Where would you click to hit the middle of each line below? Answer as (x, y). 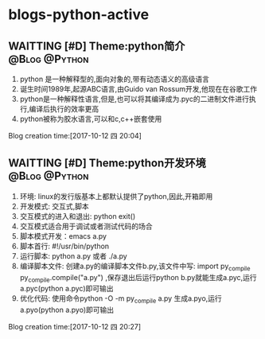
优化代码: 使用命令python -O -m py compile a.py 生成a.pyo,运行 (121, 300)
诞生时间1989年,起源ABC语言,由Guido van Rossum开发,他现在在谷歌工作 (138, 89)
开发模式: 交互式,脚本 (54, 206)
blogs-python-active (79, 15)
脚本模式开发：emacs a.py (63, 236)
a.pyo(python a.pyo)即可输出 (67, 310)
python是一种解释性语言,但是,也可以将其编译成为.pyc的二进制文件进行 (134, 99)
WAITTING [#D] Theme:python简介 (97, 46)
